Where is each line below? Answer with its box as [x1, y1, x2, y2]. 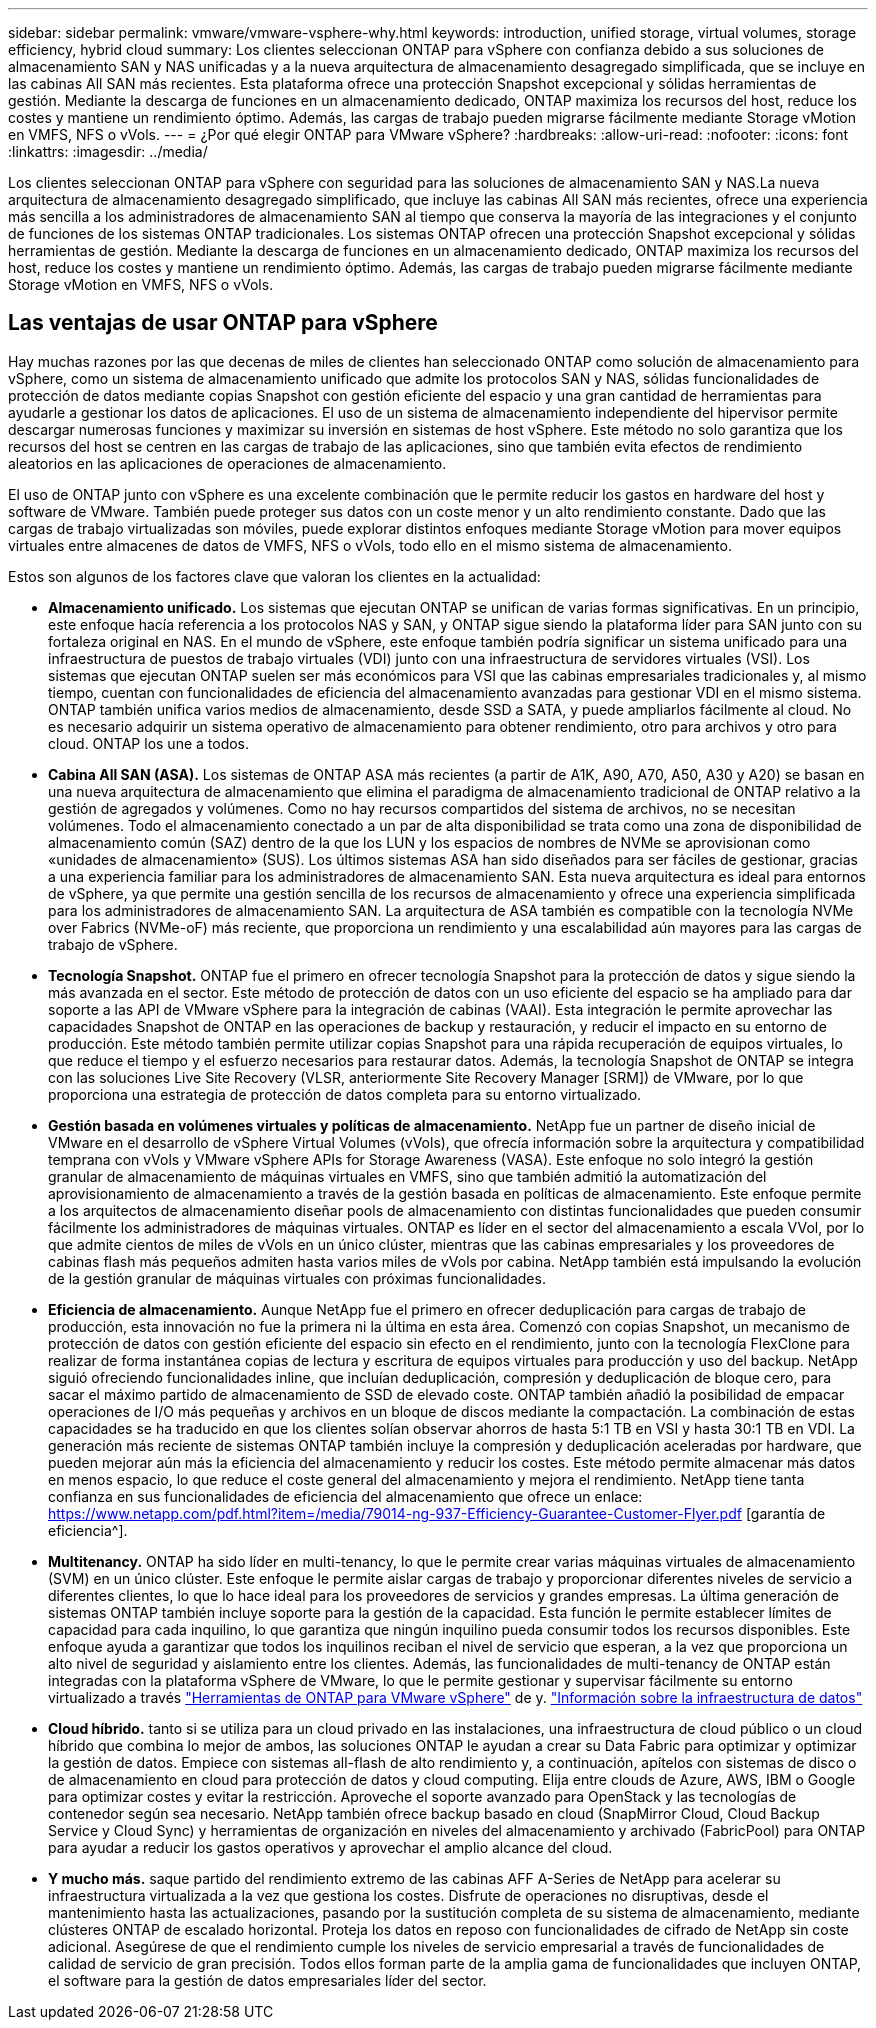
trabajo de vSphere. [48, 935, 178, 953]
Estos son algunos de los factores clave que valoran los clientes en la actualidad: [8, 567, 541, 585]
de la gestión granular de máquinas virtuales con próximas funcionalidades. [48, 1269, 546, 1287]
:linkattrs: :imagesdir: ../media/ [8, 143, 208, 160]
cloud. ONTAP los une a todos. [48, 734, 250, 752]
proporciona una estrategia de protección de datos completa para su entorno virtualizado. [48, 1085, 642, 1103]
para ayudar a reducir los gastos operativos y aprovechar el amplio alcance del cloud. [48, 1838, 613, 1856]
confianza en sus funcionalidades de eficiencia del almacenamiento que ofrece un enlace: [48, 1487, 643, 1505]
